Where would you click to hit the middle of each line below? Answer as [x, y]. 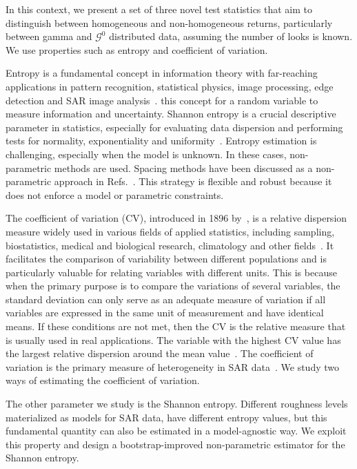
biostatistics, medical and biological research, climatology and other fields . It [170, 245]
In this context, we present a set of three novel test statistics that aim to [159, 9]
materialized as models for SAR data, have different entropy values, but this [166, 417]
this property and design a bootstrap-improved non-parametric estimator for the [175, 444]
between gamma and [49, 36]
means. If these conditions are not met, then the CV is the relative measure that [176, 326]
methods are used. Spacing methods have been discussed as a [183, 167]
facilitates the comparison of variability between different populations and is [166, 259]
